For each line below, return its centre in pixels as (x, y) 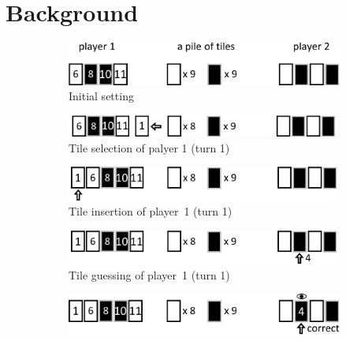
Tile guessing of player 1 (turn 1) (149, 274)
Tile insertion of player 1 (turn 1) (151, 211)
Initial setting (101, 96)
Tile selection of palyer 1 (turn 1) (149, 147)
